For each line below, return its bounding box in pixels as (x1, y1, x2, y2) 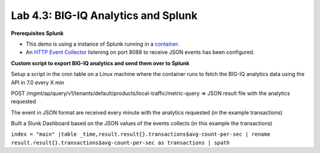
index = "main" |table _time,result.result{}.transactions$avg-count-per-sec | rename (11, 131, 271, 138)
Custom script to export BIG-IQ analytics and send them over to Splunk (11, 59, 190, 66)
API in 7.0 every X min (11, 79, 65, 86)
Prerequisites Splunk (11, 30, 64, 37)
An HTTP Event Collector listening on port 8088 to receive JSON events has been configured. (25, 49, 255, 56)
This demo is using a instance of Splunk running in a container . (25, 40, 180, 47)
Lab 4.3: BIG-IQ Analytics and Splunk (11, 9, 198, 22)
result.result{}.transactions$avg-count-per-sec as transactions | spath (11, 139, 231, 146)
